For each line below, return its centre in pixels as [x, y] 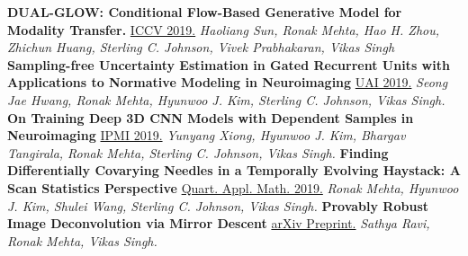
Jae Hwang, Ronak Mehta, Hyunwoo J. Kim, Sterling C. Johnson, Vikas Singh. [226, 99]
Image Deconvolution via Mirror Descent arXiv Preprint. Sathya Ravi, [219, 223]
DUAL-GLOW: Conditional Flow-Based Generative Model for [205, 12]
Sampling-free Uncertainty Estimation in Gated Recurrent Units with [229, 64]
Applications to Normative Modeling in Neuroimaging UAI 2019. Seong [228, 82]
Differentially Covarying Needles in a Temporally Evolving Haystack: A [234, 170]
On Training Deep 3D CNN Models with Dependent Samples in [211, 117]
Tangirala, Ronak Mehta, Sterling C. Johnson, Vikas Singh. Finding [198, 152]
